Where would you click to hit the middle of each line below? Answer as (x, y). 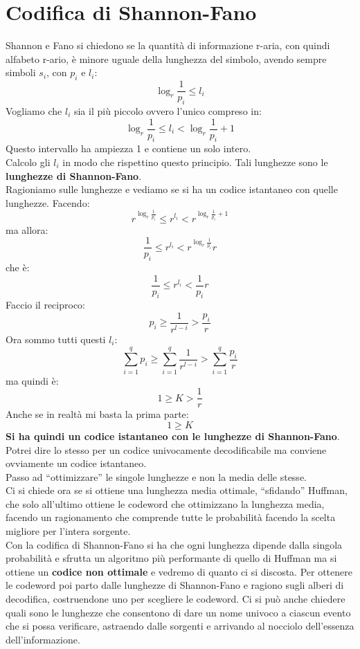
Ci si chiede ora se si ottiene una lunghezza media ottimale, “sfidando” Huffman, (177, 490)
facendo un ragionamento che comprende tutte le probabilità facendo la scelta (171, 517)
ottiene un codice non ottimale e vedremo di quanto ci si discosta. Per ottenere (179, 571)
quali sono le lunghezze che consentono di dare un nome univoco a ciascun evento (178, 612)
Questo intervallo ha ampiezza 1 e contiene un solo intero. (128, 148)
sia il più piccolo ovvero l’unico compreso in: (168, 110)
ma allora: (27, 229)
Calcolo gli (28, 162)
